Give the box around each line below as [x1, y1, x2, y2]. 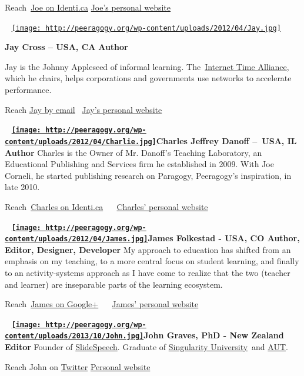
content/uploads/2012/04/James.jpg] [5, 235, 148, 244]
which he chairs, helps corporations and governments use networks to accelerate [5, 72, 292, 84]
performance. [5, 84, 52, 96]
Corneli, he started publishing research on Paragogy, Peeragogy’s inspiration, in [5, 169, 292, 181]
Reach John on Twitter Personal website [5, 360, 151, 372]
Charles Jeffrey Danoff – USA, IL [156, 134, 297, 147]
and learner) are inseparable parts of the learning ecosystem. [5, 278, 223, 290]
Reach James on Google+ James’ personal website [5, 298, 199, 310]
